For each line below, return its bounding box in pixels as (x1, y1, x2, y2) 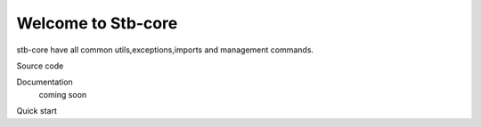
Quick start (16, 106, 57, 116)
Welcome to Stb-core (16, 13, 178, 33)
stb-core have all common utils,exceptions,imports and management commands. (16, 44, 314, 55)
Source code (16, 60, 64, 71)
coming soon (38, 89, 87, 99)
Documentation (16, 76, 73, 88)
